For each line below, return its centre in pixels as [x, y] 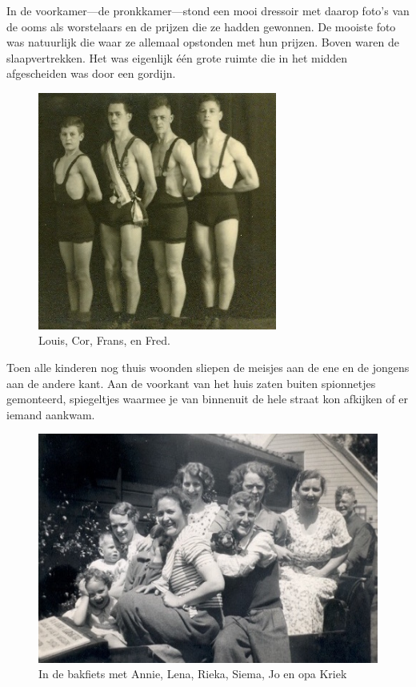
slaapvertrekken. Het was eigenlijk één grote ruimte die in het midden [177, 57]
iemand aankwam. [51, 414]
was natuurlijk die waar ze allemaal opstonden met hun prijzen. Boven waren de [203, 42]
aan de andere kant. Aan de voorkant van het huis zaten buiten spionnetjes [191, 383]
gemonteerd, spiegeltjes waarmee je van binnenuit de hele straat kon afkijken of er [208, 399]
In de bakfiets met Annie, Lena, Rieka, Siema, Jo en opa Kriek [193, 674]
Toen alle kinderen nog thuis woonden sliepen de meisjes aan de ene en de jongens [208, 368]
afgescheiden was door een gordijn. [91, 73]
